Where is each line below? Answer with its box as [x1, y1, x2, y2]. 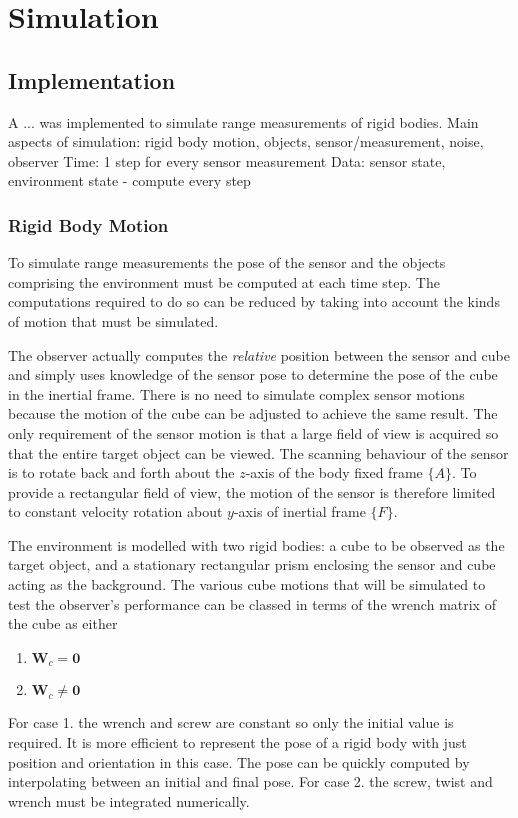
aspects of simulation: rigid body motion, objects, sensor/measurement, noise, [8, 131, 484, 152]
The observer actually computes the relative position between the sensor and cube [8, 344, 511, 365]
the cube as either [8, 613, 118, 634]
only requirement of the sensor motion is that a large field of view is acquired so [8, 422, 499, 443]
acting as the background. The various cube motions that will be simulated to [8, 574, 486, 595]
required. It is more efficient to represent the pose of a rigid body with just [8, 731, 467, 752]
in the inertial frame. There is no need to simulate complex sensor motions [8, 383, 465, 404]
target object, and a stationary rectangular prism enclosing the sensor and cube [8, 554, 496, 575]
